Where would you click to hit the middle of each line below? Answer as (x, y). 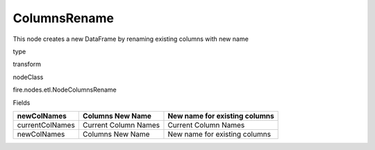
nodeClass (28, 77)
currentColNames (46, 125)
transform (27, 64)
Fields (22, 102)
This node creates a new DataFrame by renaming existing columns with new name (131, 39)
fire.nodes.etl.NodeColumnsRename (65, 90)
